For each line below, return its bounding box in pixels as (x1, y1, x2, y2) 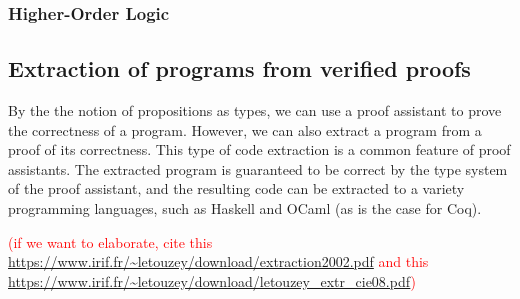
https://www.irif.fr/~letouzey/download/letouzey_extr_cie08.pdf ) (8, 270, 416, 291)
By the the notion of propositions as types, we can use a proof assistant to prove (8, 100, 502, 121)
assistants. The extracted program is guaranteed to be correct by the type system (8, 158, 508, 179)
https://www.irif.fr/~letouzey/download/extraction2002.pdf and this (8, 251, 429, 272)
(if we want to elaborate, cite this (8, 231, 213, 252)
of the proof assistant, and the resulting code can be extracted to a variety (8, 178, 465, 199)
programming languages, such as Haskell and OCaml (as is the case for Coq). (8, 198, 482, 219)
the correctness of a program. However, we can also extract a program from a (8, 119, 482, 140)
